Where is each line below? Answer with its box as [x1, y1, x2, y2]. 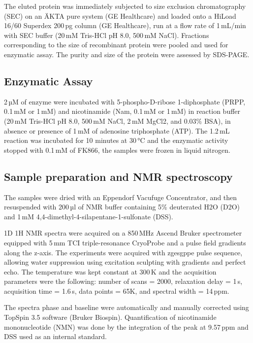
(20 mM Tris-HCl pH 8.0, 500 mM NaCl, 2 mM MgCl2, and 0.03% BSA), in [4, 115, 231, 126]
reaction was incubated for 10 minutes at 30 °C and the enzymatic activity [4, 135, 228, 145]
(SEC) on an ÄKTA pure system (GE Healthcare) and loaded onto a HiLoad [4, 10, 236, 21]
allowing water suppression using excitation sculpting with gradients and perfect [4, 257, 246, 267]
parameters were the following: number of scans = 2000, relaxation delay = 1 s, [4, 276, 243, 286]
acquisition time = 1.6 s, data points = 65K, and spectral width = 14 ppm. [4, 285, 229, 296]
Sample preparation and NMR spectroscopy [4, 169, 233, 184]
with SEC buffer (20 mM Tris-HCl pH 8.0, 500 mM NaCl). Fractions [4, 30, 209, 40]
